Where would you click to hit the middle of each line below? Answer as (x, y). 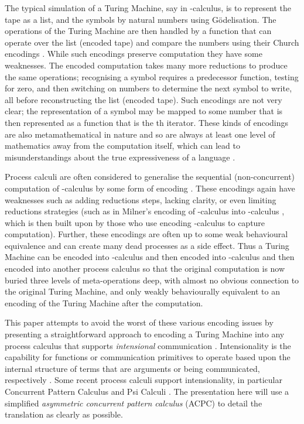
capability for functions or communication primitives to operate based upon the (148, 357)
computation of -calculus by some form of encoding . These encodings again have (150, 188)
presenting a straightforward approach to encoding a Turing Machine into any (145, 334)
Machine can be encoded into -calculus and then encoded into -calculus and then (150, 257)
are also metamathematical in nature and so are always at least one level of (140, 134)
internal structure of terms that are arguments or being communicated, (132, 368)
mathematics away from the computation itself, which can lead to (122, 146)
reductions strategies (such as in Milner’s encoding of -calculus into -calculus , (145, 211)
